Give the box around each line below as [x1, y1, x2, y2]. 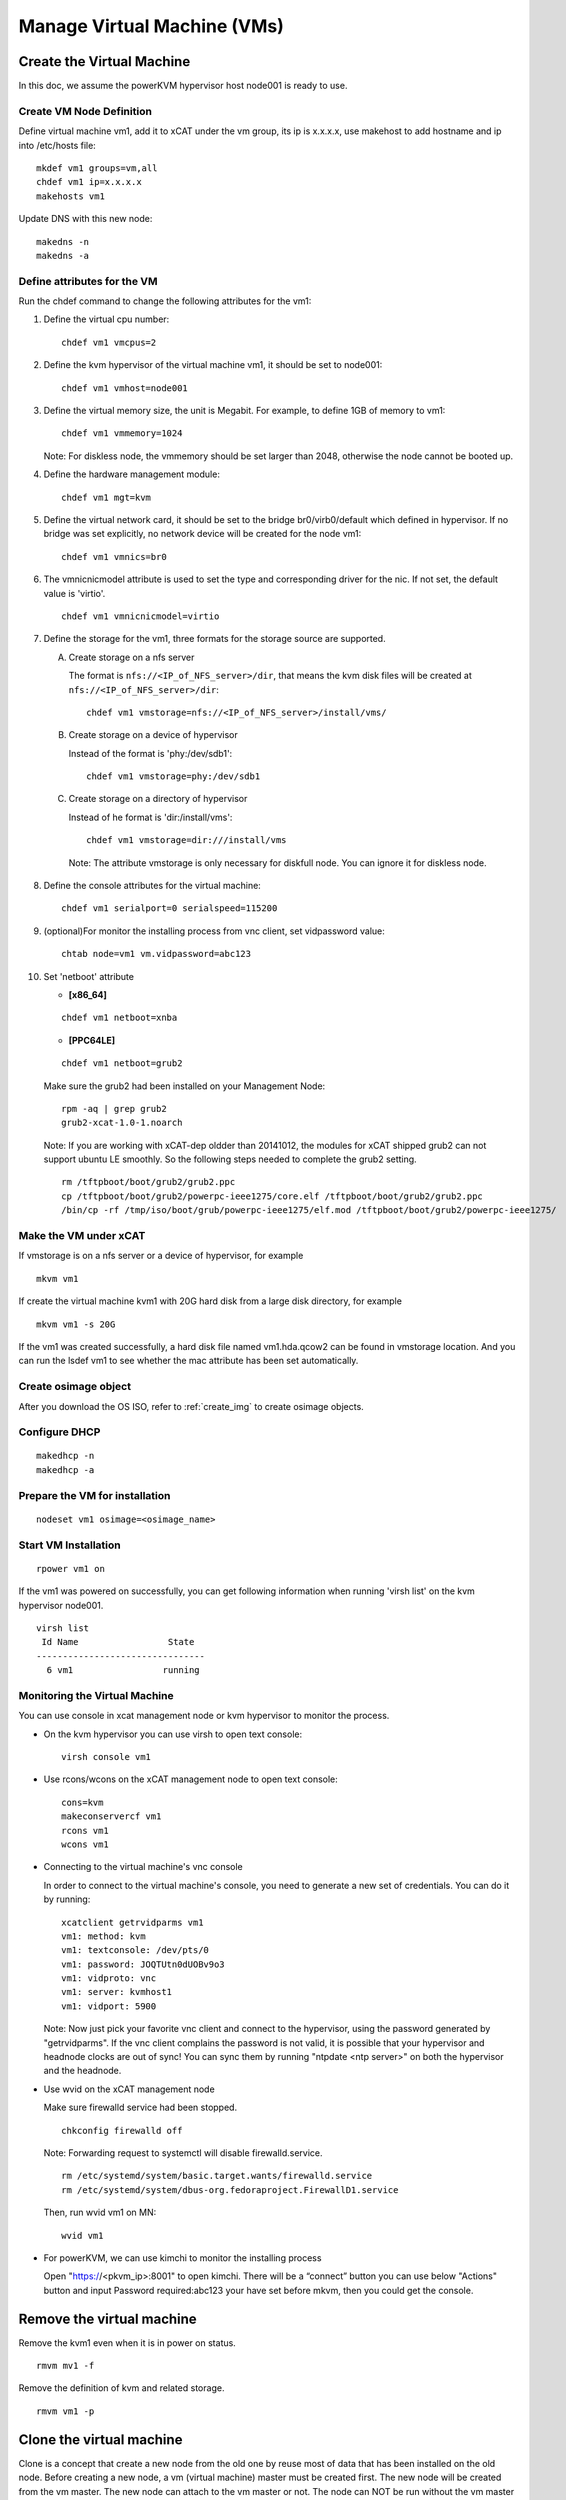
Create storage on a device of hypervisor [68, 729, 239, 741]
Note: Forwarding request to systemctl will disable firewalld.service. [43, 2147, 324, 2159]
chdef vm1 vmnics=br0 [61, 551, 167, 562]
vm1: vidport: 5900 [61, 2000, 157, 2012]
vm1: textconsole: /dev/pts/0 [61, 1945, 210, 1956]
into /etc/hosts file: [18, 139, 97, 151]
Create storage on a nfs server [68, 651, 195, 663]
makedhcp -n [36, 1450, 95, 1462]
